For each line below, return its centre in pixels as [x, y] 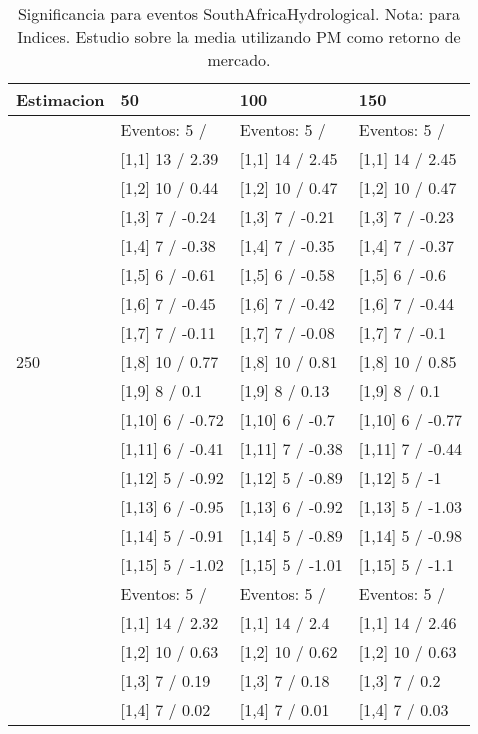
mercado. [239, 59]
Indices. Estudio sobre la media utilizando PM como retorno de [239, 36]
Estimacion [60, 99]
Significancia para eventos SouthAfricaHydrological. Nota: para [239, 13]
